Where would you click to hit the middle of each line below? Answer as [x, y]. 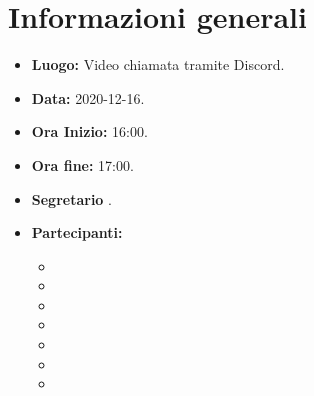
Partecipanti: [77, 232]
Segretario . [71, 198]
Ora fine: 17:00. [82, 164]
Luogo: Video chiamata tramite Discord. [158, 64]
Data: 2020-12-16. [88, 97]
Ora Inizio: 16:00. [89, 131]
